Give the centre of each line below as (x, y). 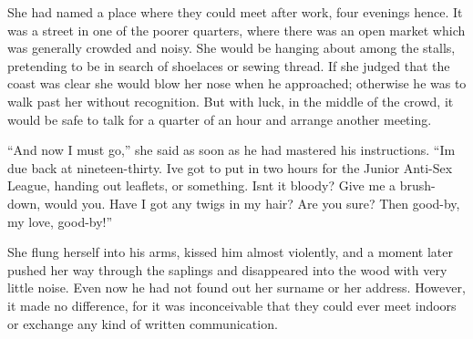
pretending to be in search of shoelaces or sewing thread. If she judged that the (229, 65)
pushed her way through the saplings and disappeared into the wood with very (227, 269)
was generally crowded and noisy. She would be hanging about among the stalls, (231, 48)
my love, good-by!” (60, 221)
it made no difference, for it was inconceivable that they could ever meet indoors (232, 305)
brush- (417, 185)
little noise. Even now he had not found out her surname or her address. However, (236, 288)
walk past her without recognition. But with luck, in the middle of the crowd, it (231, 101)
